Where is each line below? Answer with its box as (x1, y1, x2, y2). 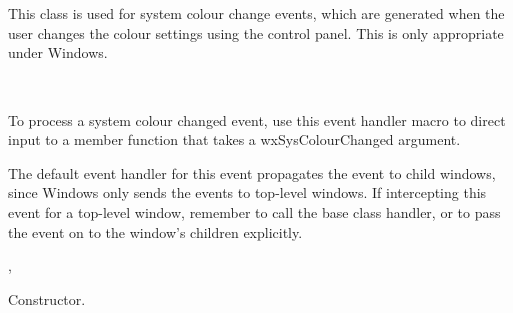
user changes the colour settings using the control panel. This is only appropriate (8, 22, 504, 43)
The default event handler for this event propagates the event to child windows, (8, 162, 496, 183)
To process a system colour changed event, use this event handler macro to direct (8, 109, 506, 130)
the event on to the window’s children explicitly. (8, 221, 303, 242)
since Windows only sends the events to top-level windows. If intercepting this (8, 182, 487, 203)
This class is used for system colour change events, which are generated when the (8, 3, 505, 24)
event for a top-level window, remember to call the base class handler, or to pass (8, 201, 501, 222)
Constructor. (8, 288, 86, 309)
